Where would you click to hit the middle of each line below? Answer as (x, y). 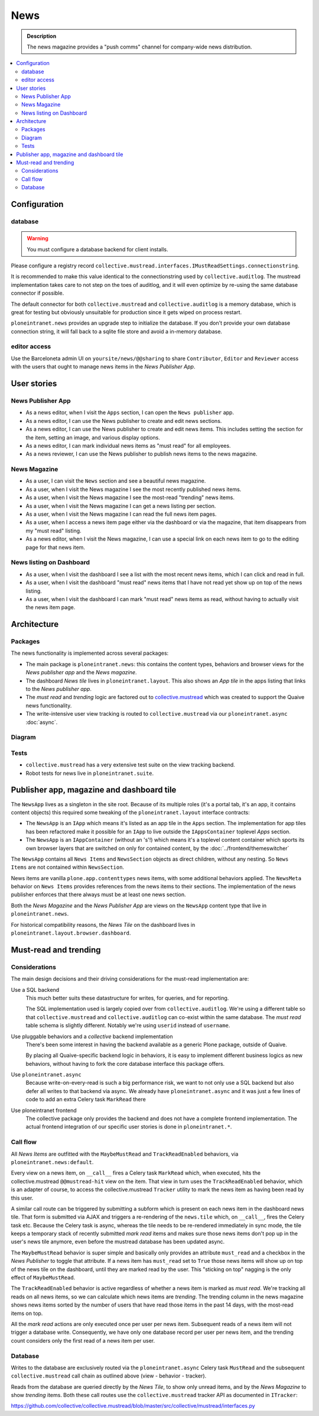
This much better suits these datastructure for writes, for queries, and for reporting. (127, 998)
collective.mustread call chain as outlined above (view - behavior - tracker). (109, 1376)
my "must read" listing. (54, 531)
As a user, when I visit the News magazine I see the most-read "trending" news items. (130, 497)
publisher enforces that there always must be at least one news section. (98, 895)
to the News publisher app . (58, 689)
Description (42, 36)
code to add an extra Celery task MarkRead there (86, 1100)
